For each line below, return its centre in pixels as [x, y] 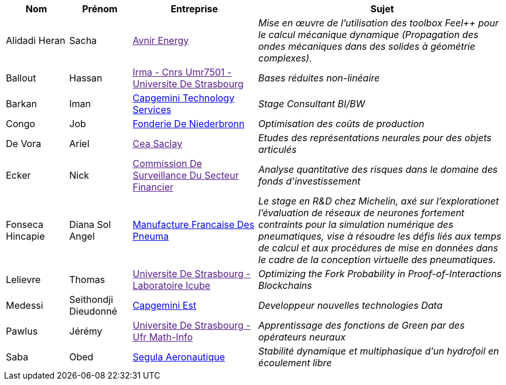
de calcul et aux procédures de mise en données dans [378, 248]
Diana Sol [90, 224]
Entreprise [194, 9]
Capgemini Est [165, 305]
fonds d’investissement [310, 181]
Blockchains [285, 285]
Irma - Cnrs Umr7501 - [182, 72]
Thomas [87, 280]
